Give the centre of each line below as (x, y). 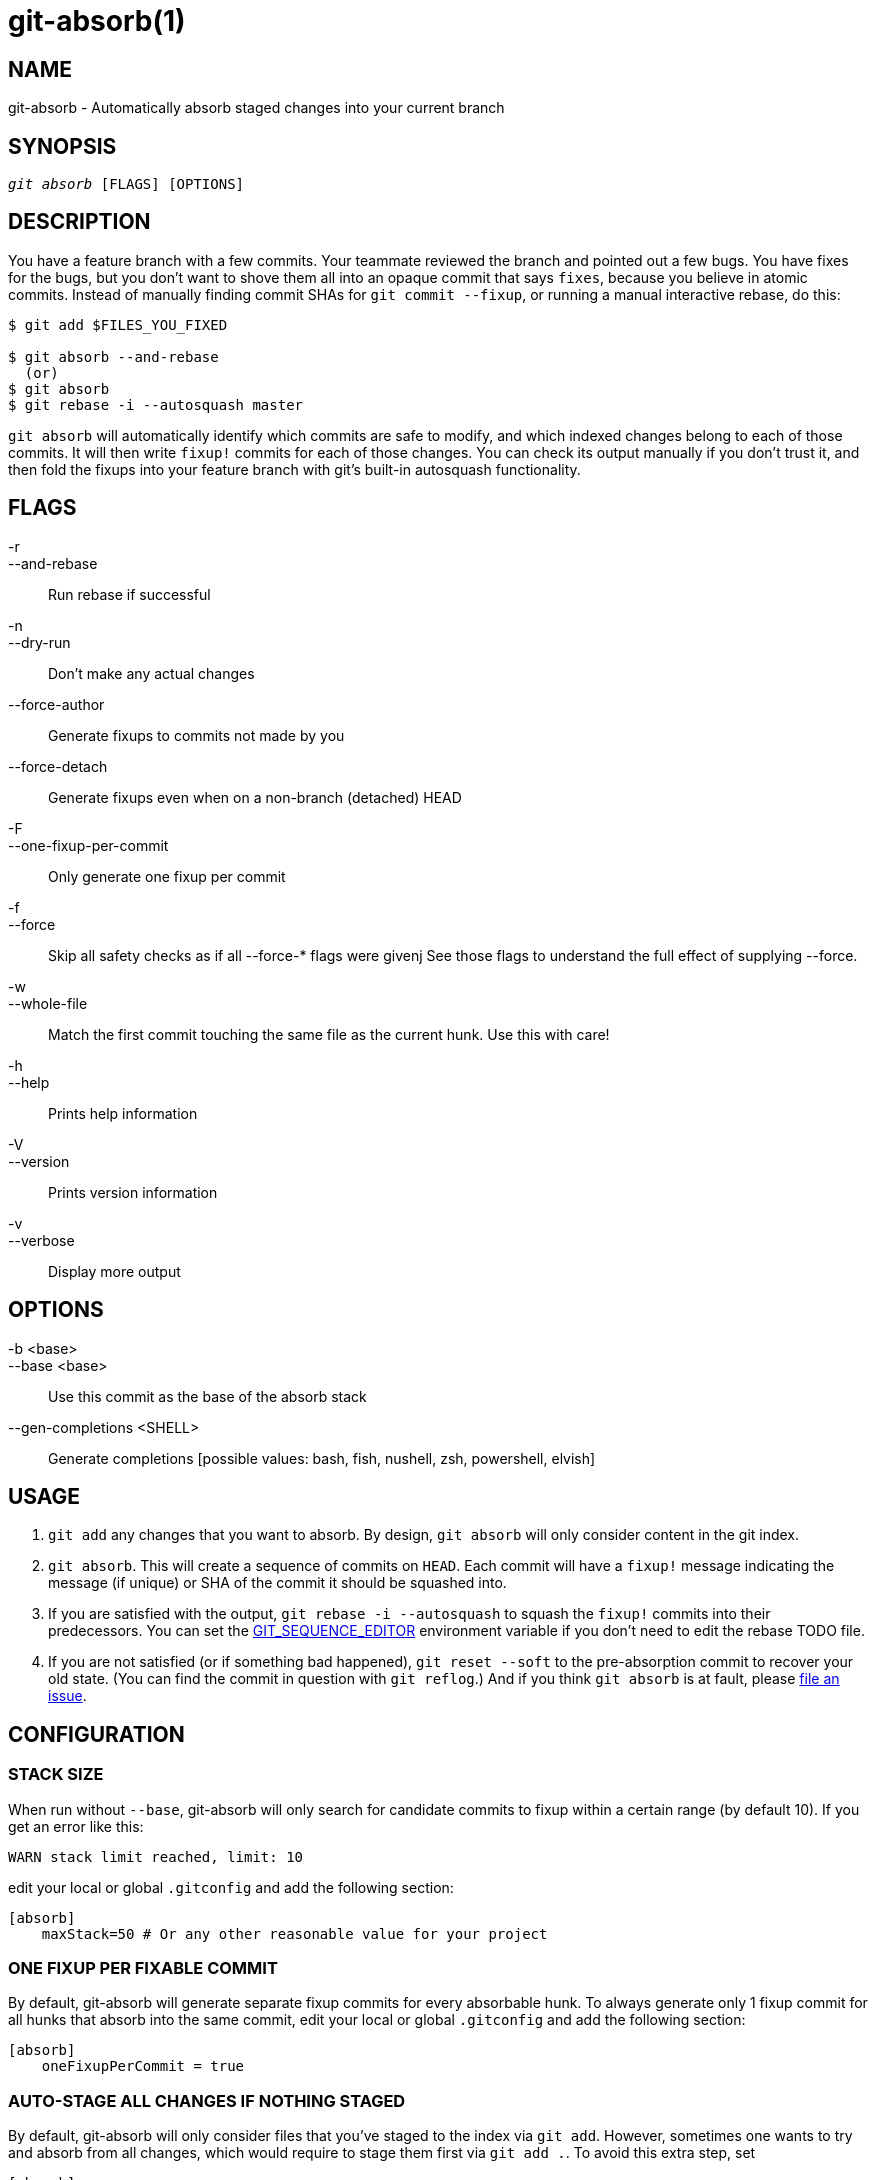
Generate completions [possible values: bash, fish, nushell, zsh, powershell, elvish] (322, 1458)
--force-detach (58, 766)
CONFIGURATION (96, 1734)
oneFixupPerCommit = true (143, 2066)
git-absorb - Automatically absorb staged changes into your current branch (256, 108)
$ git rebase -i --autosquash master (156, 404)
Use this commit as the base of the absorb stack (207, 1396)
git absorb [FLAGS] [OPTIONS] (126, 184)
